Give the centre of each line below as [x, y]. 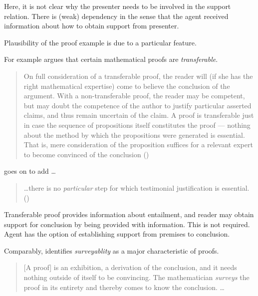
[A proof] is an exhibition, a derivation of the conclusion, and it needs [130, 267]
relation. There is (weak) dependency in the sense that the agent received [116, 16]
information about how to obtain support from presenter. [92, 26]
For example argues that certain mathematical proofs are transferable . [111, 59]
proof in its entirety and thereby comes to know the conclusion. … [124, 287]
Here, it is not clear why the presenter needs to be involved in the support [118, 6]
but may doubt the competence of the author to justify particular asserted [137, 105]
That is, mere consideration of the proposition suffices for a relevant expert [138, 145]
